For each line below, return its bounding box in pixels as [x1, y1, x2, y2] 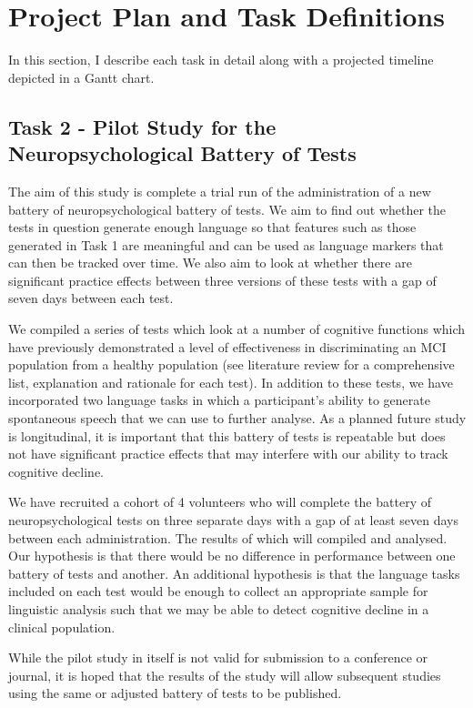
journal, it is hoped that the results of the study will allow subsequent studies [8, 665, 441, 684]
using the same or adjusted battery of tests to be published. [8, 683, 342, 703]
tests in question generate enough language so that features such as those [8, 217, 417, 237]
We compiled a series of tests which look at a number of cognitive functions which [8, 319, 466, 339]
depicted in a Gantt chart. [8, 67, 155, 86]
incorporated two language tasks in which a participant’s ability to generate [8, 390, 430, 410]
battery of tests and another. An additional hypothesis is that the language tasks [8, 563, 460, 582]
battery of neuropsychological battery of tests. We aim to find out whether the [8, 199, 447, 218]
